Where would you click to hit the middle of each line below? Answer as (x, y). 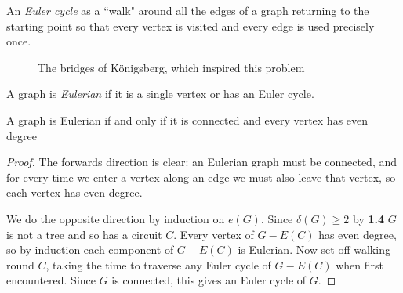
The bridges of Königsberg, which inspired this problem (171, 67)
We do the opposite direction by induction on (116, 218)
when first (359, 264)
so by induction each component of (90, 250)
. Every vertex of (214, 234)
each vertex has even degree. (74, 192)
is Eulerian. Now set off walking (314, 250)
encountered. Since (51, 280)
